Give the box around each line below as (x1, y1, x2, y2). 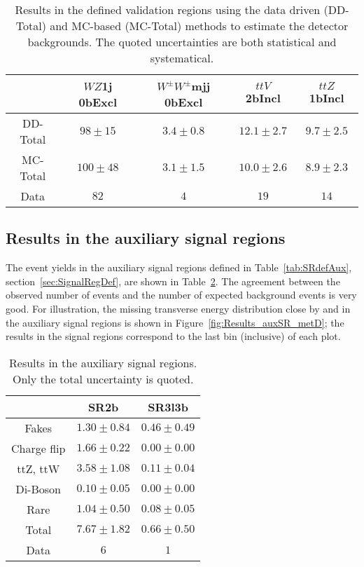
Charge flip (11, 439, 66, 456)
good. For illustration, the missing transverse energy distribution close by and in (6, 301, 351, 315)
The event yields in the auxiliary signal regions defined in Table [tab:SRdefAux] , (6, 260, 352, 275)
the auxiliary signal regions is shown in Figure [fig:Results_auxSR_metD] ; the (6, 315, 344, 329)
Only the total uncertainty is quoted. (12, 370, 194, 387)
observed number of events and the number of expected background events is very (6, 287, 357, 302)
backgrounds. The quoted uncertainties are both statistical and (27, 34, 337, 50)
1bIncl (309, 90, 344, 106)
